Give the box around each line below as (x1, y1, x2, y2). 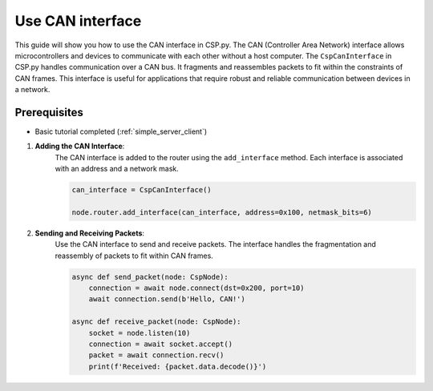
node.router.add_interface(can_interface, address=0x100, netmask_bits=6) (71, 208, 373, 216)
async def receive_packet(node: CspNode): (71, 317, 241, 326)
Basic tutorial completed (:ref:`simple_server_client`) (34, 127, 208, 136)
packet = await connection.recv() (88, 351, 225, 360)
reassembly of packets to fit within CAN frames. (55, 251, 214, 260)
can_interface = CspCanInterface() (71, 185, 212, 195)
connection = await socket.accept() (88, 340, 233, 349)
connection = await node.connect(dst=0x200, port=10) (88, 284, 305, 292)
